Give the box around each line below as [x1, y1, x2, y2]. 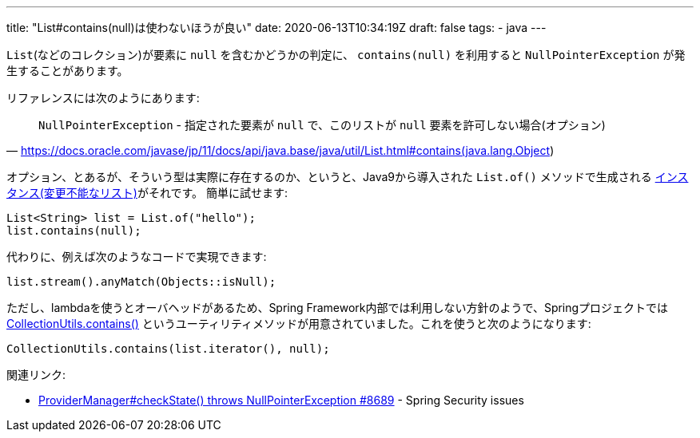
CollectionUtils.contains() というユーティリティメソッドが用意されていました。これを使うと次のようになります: [6, 317, 591, 330]
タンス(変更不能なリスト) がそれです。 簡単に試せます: [6, 186, 288, 199]
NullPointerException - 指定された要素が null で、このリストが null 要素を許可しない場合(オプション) [38, 118, 606, 132]
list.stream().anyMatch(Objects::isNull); [6, 275, 276, 288]
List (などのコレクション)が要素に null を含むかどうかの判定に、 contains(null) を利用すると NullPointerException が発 [6, 48, 686, 61]
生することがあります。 [6, 64, 129, 77]
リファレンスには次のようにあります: [6, 91, 200, 105]
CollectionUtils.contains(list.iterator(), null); [6, 342, 330, 355]
